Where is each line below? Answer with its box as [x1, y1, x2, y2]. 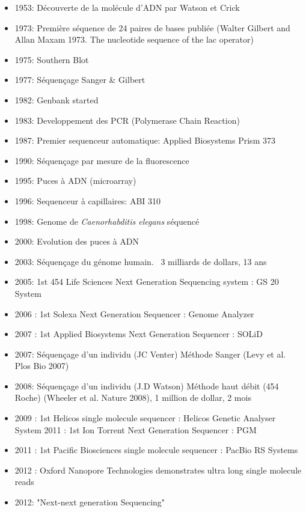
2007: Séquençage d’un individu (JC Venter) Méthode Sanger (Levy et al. [14, 347, 286, 360]
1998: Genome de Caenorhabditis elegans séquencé [14, 215, 200, 227]
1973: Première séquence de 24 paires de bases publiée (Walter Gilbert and [14, 21, 290, 34]
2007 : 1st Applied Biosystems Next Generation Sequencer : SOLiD [14, 328, 263, 340]
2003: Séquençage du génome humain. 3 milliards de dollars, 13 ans [14, 255, 267, 267]
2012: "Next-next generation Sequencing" [14, 496, 165, 508]
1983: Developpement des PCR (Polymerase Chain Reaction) [14, 114, 240, 126]
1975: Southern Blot [14, 53, 89, 66]
